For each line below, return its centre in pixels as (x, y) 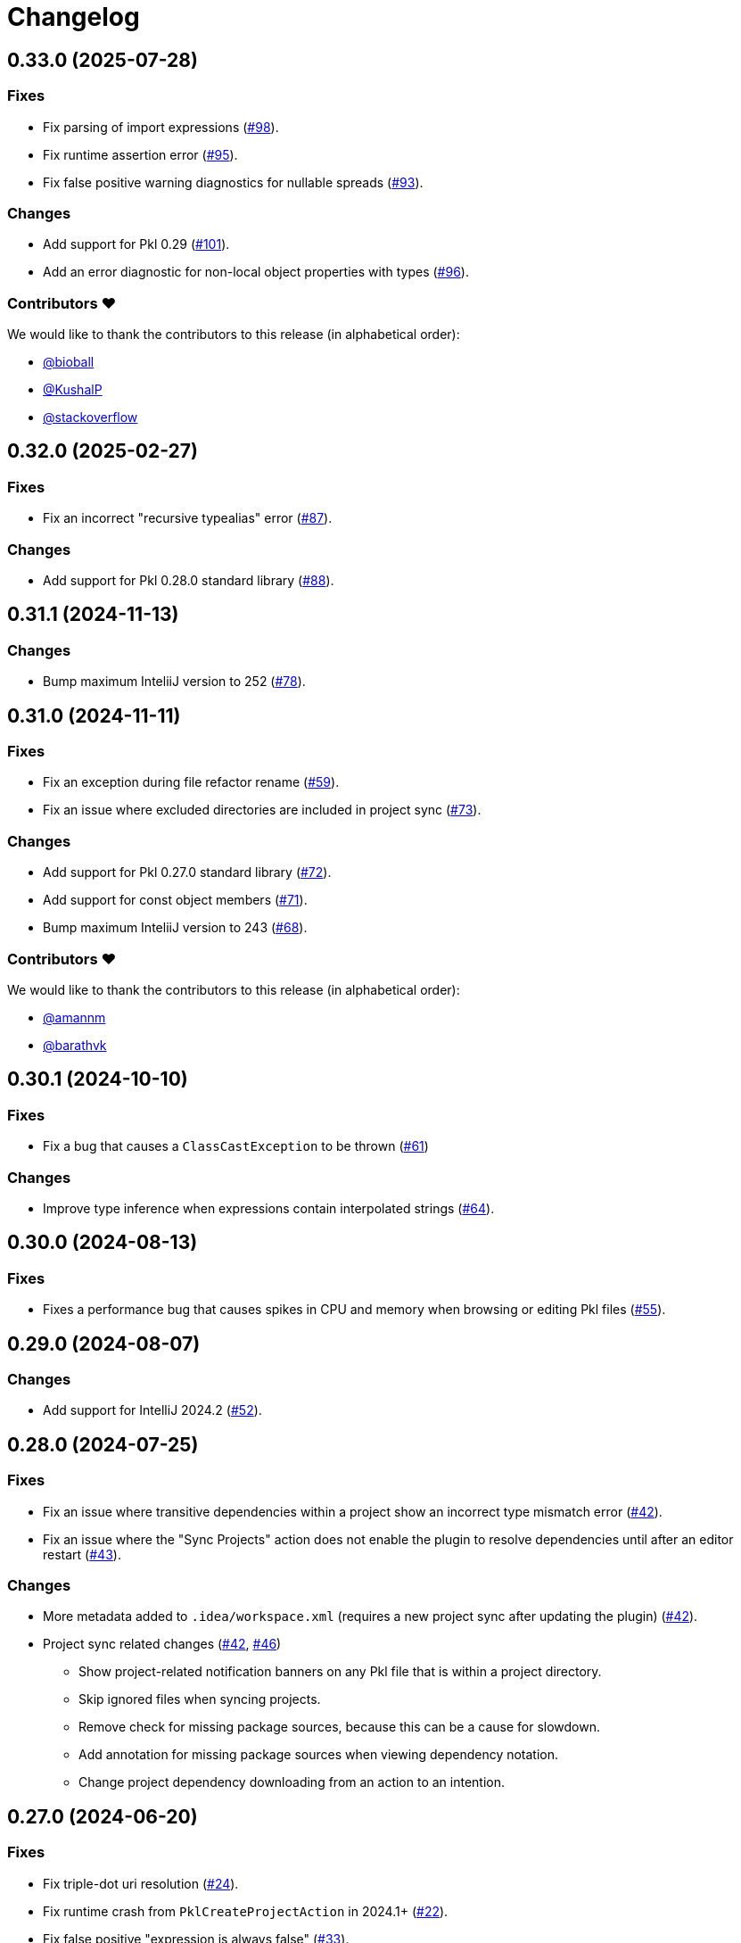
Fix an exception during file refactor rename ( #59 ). (191, 782)
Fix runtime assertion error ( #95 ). (140, 154)
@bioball (69, 362)
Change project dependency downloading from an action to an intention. (292, 1782)
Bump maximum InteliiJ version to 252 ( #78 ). (174, 682)
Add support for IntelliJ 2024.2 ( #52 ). (152, 1410)
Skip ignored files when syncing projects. (200, 1699)
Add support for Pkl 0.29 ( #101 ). (136, 244)
